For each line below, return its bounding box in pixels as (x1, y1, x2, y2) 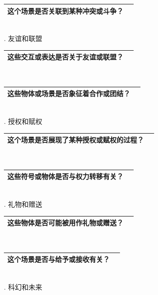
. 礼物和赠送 (4, 199, 42, 209)
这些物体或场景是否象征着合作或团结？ (7, 88, 130, 98)
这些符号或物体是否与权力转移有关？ (7, 171, 123, 181)
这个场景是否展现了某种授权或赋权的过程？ (7, 135, 144, 145)
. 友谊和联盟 (4, 33, 42, 43)
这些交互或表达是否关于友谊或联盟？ (7, 52, 123, 62)
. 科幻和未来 (4, 282, 42, 292)
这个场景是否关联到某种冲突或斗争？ (7, 5, 123, 16)
